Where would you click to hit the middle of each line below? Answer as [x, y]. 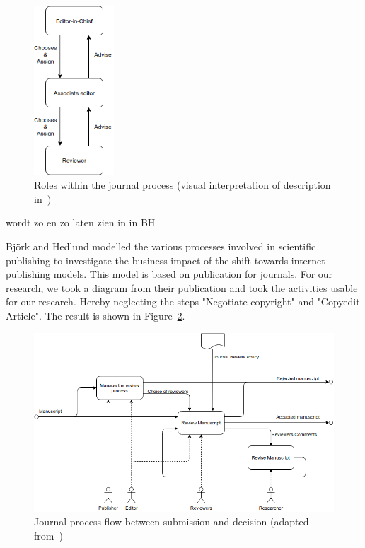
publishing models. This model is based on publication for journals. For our [169, 274]
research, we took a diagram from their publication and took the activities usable [182, 287]
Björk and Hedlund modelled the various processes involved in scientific [161, 246]
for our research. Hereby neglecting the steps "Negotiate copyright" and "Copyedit [183, 302]
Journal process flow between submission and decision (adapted [172, 521]
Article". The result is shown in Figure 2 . [95, 315]
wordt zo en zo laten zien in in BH [81, 222]
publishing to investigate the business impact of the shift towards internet [166, 260]
